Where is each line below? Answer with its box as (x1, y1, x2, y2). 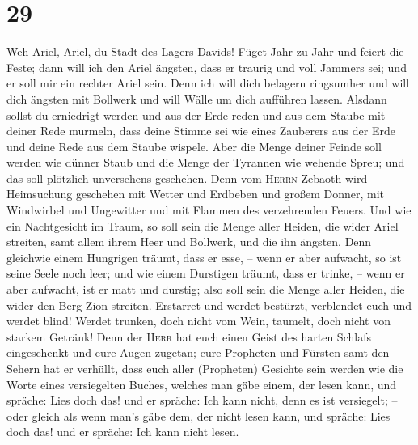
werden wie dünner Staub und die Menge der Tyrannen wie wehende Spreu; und (6, 154, 405, 171)
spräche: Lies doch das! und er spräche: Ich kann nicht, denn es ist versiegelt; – (6, 392, 398, 409)
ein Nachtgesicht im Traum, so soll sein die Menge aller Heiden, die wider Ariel (6, 217, 399, 234)
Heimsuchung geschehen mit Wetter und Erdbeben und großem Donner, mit (6, 185, 384, 202)
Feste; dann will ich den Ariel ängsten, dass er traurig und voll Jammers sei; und (6, 58, 407, 75)
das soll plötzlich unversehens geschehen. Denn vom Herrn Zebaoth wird (6, 169, 368, 186)
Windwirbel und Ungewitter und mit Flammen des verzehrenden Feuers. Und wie (6, 201, 412, 218)
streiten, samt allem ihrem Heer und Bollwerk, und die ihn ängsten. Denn (6, 233, 372, 250)
